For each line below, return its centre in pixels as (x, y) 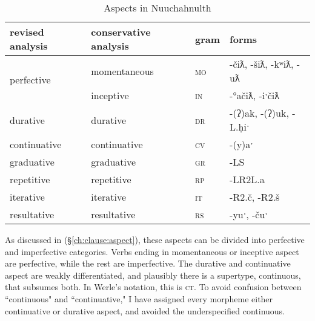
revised (27, 32)
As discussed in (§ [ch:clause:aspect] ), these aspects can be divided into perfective (155, 239)
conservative (121, 32)
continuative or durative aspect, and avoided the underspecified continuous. (145, 310)
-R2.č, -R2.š (255, 197)
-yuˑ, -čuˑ (249, 214)
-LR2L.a (247, 179)
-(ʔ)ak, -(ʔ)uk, (259, 113)
